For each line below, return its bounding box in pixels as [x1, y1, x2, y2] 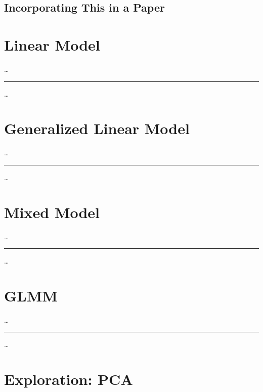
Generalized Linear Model [4, 118, 190, 139]
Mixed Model [4, 201, 100, 222]
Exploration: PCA [4, 369, 133, 389]
